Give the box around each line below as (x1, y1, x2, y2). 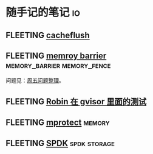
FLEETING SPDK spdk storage (5, 138, 115, 149)
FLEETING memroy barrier (5, 50, 107, 61)
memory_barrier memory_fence (5, 60, 111, 70)
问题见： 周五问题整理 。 (5, 77, 64, 84)
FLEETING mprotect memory (5, 118, 110, 128)
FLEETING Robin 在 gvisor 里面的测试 (5, 96, 147, 107)
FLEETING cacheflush (5, 30, 90, 40)
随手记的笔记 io (5, 5, 80, 19)
